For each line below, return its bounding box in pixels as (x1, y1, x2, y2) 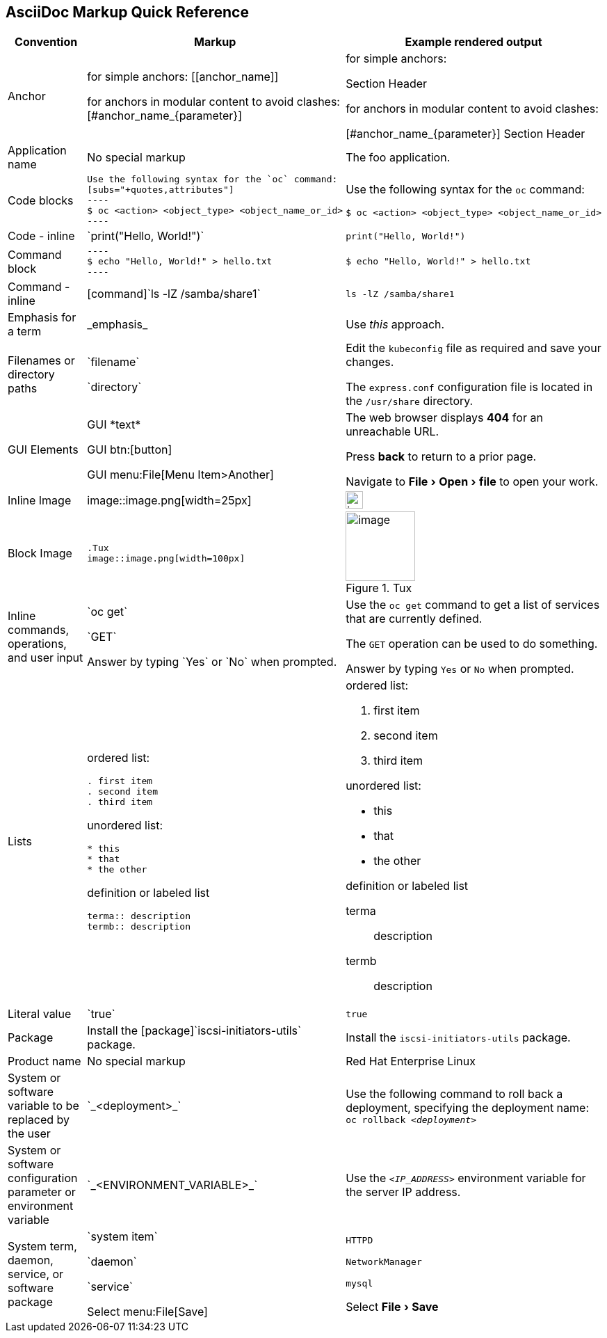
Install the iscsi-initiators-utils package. (346, 1030, 571, 1045)
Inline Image (8, 493, 72, 507)
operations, (8, 637, 67, 651)
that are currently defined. (346, 612, 483, 626)
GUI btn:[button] (87, 443, 172, 457)
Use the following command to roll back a (346, 1086, 563, 1101)
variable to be (8, 1099, 79, 1113)
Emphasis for (8, 310, 76, 325)
